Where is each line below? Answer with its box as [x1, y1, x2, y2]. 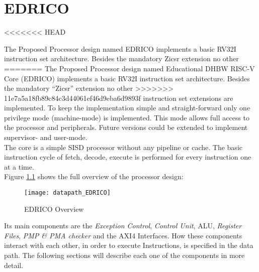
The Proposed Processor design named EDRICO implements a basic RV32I [4, 43, 236, 54]
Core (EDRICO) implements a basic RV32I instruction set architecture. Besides [4, 73, 250, 83]
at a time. [4, 161, 34, 172]
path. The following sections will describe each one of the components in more [4, 250, 245, 260]
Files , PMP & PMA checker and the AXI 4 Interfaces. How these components [4, 230, 242, 240]
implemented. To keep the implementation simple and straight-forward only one [4, 102, 250, 113]
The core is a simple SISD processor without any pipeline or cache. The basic [4, 142, 242, 152]
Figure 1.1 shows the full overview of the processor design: [4, 171, 184, 182]
